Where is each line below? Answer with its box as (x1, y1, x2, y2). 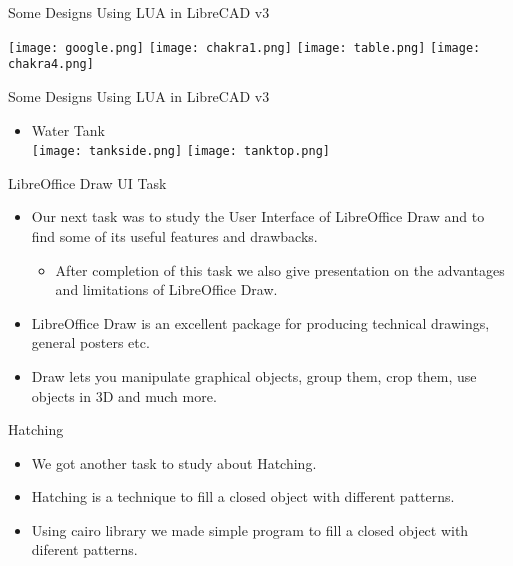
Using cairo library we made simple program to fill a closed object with (31, 519, 469, 540)
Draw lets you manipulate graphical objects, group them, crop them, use (31, 365, 477, 386)
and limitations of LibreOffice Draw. (55, 279, 278, 300)
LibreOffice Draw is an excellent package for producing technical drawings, (31, 312, 490, 333)
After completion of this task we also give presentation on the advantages (55, 259, 505, 280)
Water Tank (31, 119, 105, 140)
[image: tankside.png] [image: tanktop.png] (31, 144, 330, 159)
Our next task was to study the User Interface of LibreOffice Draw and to (31, 206, 485, 227)
